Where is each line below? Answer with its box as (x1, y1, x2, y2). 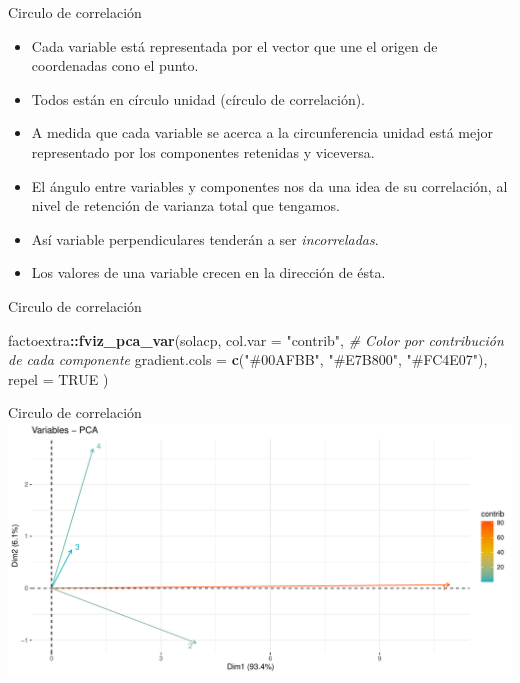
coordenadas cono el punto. (31, 55, 199, 76)
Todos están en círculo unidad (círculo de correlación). (31, 88, 366, 109)
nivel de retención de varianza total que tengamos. (31, 195, 340, 216)
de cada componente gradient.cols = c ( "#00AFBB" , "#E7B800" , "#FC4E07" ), (8, 349, 488, 370)
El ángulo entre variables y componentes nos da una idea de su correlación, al (31, 175, 508, 196)
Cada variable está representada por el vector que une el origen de (31, 35, 438, 56)
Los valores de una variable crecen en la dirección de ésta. (31, 262, 386, 283)
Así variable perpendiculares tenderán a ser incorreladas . (31, 228, 379, 249)
